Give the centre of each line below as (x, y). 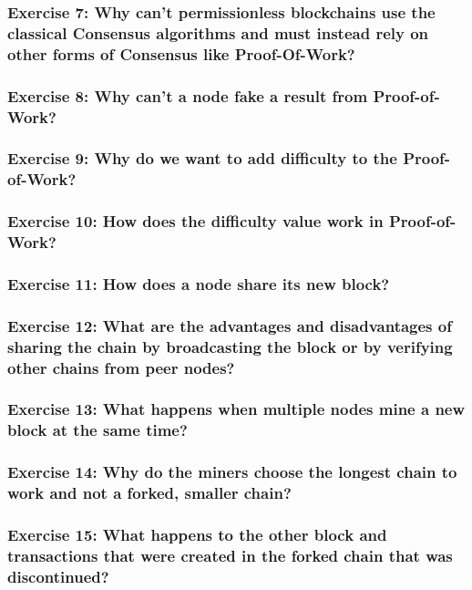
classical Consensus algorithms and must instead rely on (218, 32)
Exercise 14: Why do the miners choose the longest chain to (232, 472)
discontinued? (58, 576)
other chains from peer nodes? (121, 367)
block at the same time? (97, 430)
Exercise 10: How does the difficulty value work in (195, 221)
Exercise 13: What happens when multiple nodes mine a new (236, 409)
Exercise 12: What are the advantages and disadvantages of (230, 325)
